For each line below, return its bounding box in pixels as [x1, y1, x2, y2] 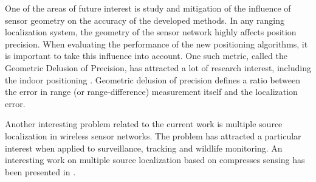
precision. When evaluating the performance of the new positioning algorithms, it [5, 37, 308, 50]
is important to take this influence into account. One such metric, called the [5, 49, 288, 62]
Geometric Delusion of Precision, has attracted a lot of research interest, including [5, 61, 311, 74]
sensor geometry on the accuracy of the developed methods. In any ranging [5, 13, 285, 26]
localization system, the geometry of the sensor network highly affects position [5, 26, 297, 38]
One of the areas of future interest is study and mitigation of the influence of [5, 2, 291, 14]
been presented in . [5, 165, 76, 178]
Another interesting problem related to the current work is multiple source [5, 117, 283, 130]
